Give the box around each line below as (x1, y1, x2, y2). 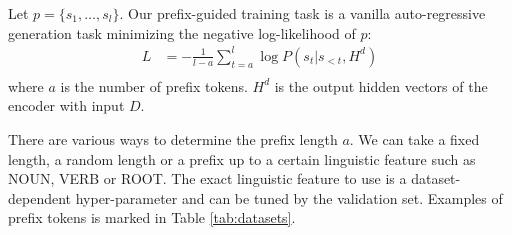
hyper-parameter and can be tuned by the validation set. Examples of (75, 187, 503, 208)
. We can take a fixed (349, 128, 480, 149)
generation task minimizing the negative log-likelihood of (8, 22, 356, 43)
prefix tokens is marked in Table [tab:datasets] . (8, 207, 296, 228)
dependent (8, 187, 72, 208)
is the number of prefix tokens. (60, 75, 248, 96)
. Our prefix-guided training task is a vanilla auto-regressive (119, 3, 486, 23)
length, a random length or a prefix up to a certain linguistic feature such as (8, 148, 476, 169)
